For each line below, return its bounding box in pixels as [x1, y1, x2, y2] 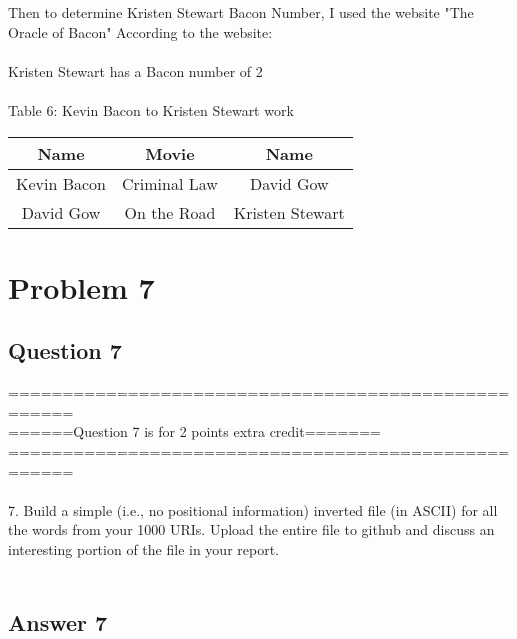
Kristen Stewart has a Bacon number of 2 [8, 60, 263, 81]
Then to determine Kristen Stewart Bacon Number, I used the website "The [8, 2, 474, 22]
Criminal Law [122, 171, 218, 195]
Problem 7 [8, 266, 155, 307]
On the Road [124, 200, 216, 224]
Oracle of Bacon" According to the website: [8, 21, 273, 42]
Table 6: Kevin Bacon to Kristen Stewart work [8, 99, 294, 120]
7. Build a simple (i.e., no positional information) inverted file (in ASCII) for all [8, 499, 498, 520]
